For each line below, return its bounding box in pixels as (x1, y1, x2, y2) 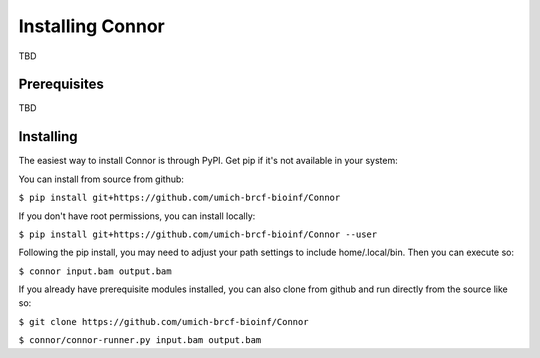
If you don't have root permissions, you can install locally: (18, 210, 256, 222)
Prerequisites (18, 76, 104, 93)
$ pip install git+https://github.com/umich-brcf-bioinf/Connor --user (18, 228, 378, 240)
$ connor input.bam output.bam (18, 265, 172, 277)
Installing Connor (18, 15, 165, 37)
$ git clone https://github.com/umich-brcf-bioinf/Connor (18, 316, 309, 327)
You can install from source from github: (18, 173, 185, 185)
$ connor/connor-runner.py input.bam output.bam (18, 335, 262, 346)
